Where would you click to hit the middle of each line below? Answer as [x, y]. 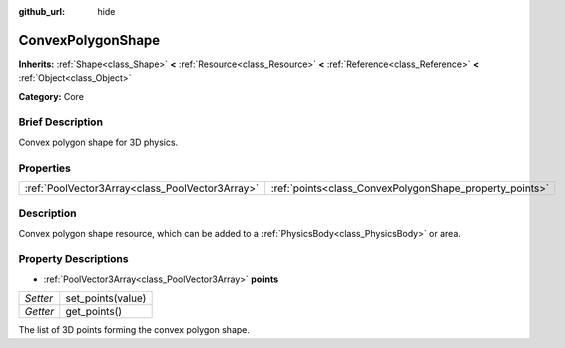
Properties [45, 168]
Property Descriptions [73, 259]
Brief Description [61, 122]
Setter [39, 298]
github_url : [41, 11]
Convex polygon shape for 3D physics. [98, 142]
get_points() [94, 312]
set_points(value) [106, 298]
